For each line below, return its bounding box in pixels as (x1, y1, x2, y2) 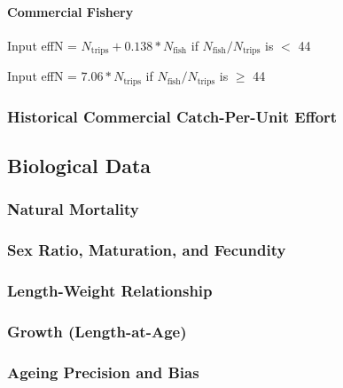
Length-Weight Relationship (7, 279, 213, 301)
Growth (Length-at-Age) (7, 320, 187, 342)
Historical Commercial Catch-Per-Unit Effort (7, 105, 338, 127)
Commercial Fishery (7, 2, 134, 20)
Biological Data (7, 151, 152, 178)
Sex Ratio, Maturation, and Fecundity (7, 239, 286, 261)
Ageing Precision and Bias (7, 360, 199, 383)
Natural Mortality (7, 198, 139, 220)
